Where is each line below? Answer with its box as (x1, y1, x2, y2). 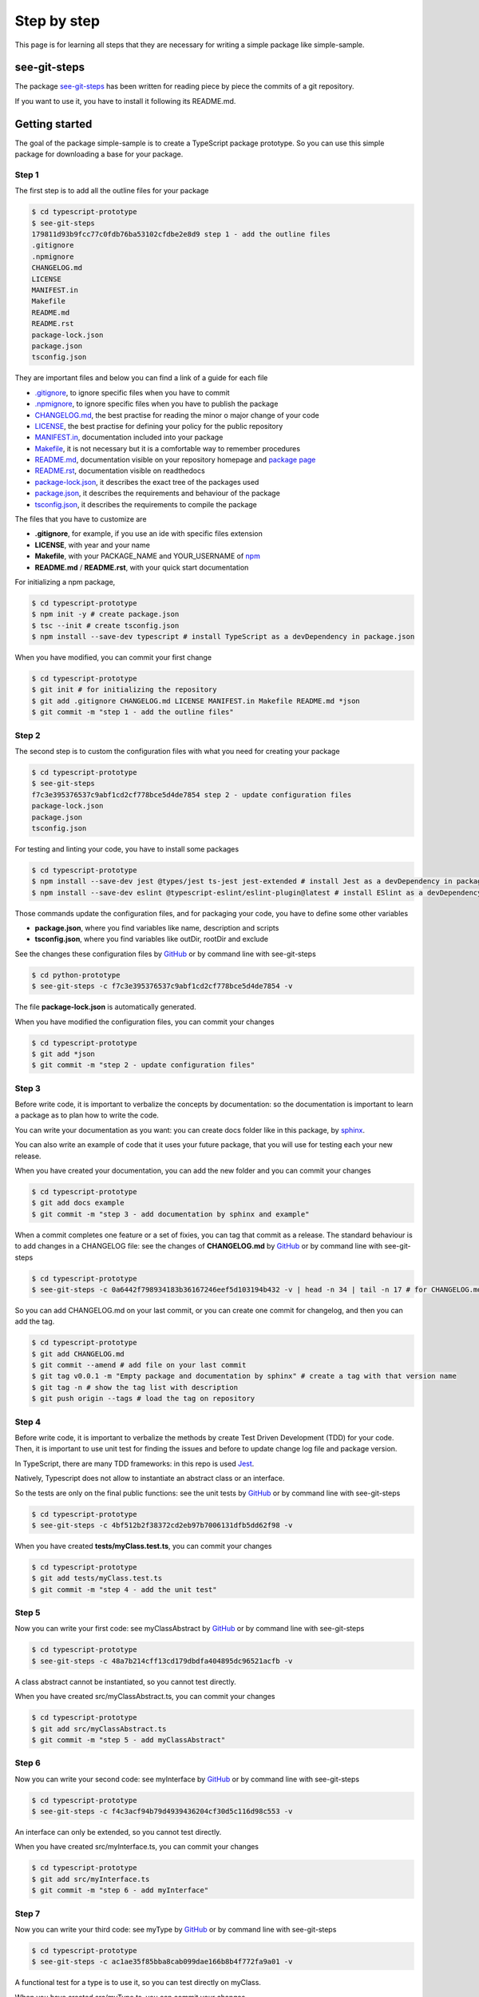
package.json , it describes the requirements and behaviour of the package (34, 488, 281, 498)
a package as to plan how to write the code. (14, 1110, 160, 1120)
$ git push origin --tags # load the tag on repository (31, 1394, 255, 1403)
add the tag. (14, 1316, 55, 1326)
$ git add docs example (31, 1198, 125, 1208)
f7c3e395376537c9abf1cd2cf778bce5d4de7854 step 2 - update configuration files (31, 790, 352, 799)
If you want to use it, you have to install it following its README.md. (14, 96, 236, 105)
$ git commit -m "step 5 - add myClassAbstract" (31, 1735, 226, 1745)
